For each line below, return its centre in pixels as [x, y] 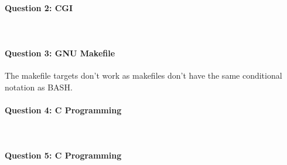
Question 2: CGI [39, 7]
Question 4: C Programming [63, 110]
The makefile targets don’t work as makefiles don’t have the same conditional [143, 75]
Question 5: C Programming [63, 155]
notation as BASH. [39, 87]
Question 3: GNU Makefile [60, 53]
